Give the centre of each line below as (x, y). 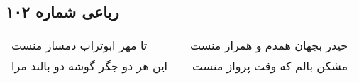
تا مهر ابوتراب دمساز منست (79, 45)
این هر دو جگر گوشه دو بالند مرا (90, 66)
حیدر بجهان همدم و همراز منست (269, 45)
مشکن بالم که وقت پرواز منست (270, 66)
